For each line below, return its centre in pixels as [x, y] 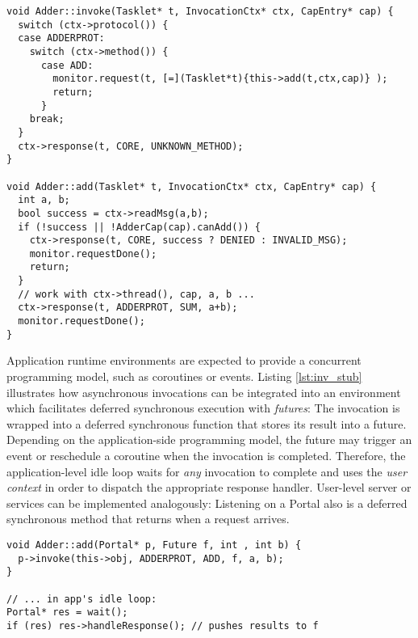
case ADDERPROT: [61, 38]
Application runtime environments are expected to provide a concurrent [184, 360]
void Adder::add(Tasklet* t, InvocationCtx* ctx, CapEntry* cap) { [192, 186]
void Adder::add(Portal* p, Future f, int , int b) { [154, 545]
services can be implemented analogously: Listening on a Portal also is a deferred [207, 503]
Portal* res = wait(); [67, 613]
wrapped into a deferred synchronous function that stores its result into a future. [207, 423]
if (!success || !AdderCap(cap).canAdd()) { [139, 227]
